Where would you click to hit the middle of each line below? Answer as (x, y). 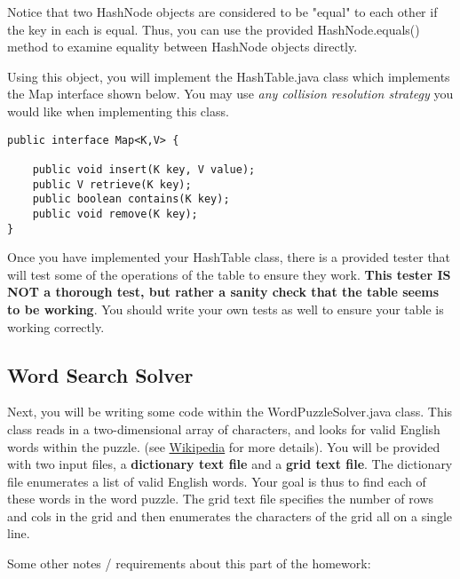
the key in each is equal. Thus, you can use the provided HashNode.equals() (214, 29)
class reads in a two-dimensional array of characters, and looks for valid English (224, 428)
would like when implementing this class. (118, 111)
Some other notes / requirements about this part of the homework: (189, 563)
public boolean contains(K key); (131, 199)
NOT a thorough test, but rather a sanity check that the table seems (223, 292)
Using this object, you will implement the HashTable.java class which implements (229, 76)
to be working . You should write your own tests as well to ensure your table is (226, 309)
